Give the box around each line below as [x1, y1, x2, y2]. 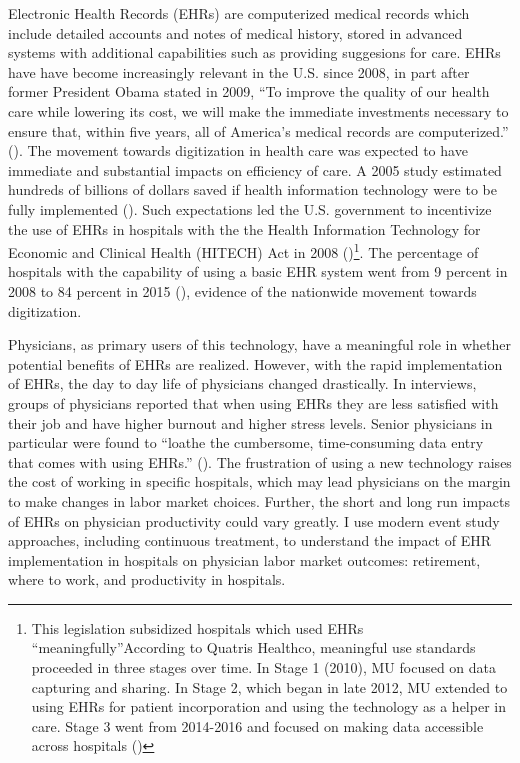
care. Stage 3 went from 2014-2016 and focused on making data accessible [31, 715, 484, 736]
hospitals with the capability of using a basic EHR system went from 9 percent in [8, 261, 508, 282]
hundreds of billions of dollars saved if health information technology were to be [8, 179, 497, 200]
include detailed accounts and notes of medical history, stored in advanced [8, 22, 463, 43]
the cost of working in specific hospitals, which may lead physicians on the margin [8, 471, 511, 492]
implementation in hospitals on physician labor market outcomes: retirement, [8, 549, 481, 570]
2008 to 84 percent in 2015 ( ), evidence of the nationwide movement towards [8, 280, 477, 301]
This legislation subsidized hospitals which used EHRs [31, 617, 364, 638]
